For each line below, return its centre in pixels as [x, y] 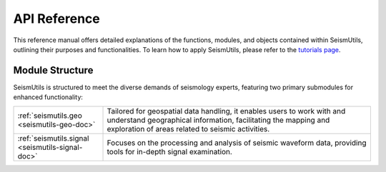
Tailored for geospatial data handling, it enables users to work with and [226, 111]
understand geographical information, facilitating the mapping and [218, 120]
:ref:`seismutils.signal [53, 138]
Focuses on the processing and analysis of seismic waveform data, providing [237, 143]
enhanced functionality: [48, 97]
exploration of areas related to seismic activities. [188, 128]
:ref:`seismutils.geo [50, 116]
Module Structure [53, 70]
